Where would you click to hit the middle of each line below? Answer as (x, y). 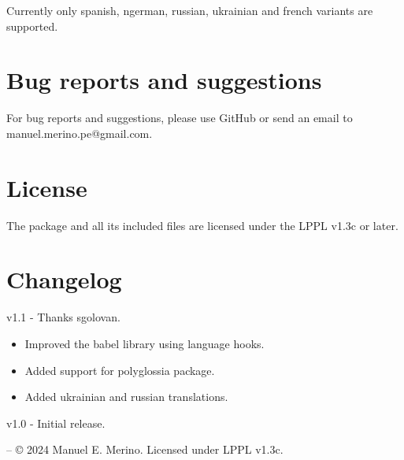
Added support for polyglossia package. (120, 370)
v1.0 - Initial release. (56, 423)
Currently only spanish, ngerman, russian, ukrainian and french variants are (190, 10)
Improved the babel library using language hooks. (145, 343)
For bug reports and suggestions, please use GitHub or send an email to (180, 118)
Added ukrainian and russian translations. (126, 397)
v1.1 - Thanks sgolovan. (63, 317)
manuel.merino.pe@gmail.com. (80, 133)
